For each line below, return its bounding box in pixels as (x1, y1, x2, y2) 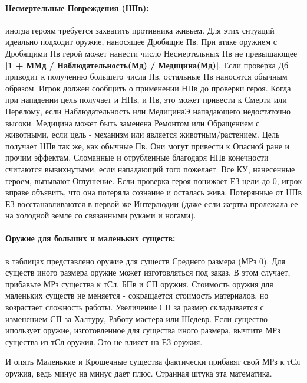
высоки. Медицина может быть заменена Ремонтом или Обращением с (5, 116, 260, 129)
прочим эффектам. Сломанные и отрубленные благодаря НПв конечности (5, 151, 269, 163)
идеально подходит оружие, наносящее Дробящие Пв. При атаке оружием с (5, 35, 278, 48)
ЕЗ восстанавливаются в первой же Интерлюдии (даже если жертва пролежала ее (5, 197, 298, 209)
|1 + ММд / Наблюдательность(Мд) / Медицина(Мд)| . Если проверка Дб (5, 58, 289, 71)
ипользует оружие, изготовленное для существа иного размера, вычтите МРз (5, 324, 280, 336)
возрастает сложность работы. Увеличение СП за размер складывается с (5, 301, 264, 313)
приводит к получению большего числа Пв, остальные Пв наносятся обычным (5, 70, 288, 83)
